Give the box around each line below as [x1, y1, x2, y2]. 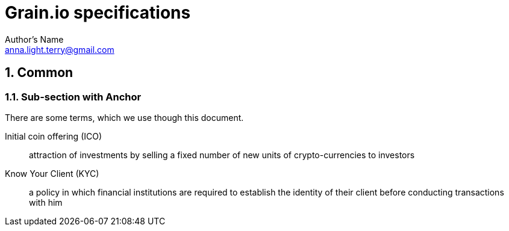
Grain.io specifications [5, 2, 191, 23]
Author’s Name [5, 34, 64, 45]
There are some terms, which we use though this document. [5, 112, 244, 123]
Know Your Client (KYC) [5, 168, 99, 179]
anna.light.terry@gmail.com [5, 44, 114, 55]
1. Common [5, 65, 73, 81]
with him [29, 197, 63, 208]
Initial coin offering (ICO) [5, 131, 102, 141]
